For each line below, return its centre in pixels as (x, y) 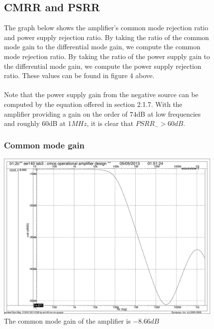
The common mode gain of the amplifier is (67, 320)
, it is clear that (110, 123)
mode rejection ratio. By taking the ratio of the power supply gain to (107, 56)
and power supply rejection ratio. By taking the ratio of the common (107, 37)
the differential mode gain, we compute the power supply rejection (103, 66)
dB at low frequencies (169, 113)
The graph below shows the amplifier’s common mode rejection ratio (106, 28)
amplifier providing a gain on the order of (66, 113)
